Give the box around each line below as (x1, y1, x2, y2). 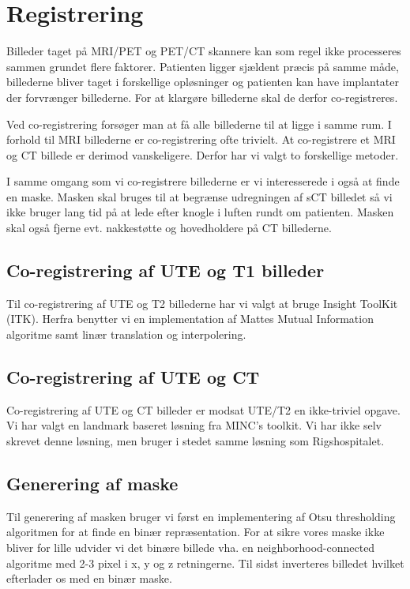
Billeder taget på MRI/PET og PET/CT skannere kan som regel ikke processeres (6, 43, 401, 59)
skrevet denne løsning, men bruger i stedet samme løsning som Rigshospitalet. (6, 433, 385, 449)
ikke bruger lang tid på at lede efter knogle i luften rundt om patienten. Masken (6, 204, 394, 220)
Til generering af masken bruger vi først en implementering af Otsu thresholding (6, 508, 396, 524)
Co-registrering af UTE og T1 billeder (6, 258, 325, 283)
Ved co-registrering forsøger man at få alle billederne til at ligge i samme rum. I (6, 115, 392, 132)
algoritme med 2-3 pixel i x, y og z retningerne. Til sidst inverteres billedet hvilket (6, 554, 404, 571)
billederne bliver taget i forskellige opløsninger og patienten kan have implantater (6, 73, 399, 90)
